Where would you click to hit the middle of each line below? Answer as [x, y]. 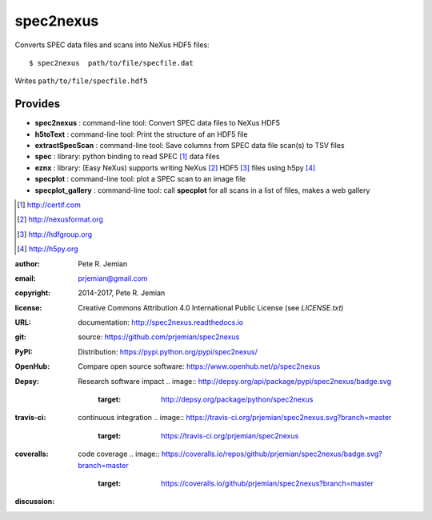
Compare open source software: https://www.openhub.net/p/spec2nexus [199, 366]
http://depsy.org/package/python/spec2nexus [237, 399]
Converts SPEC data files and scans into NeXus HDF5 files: [112, 45]
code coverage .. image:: [119, 454]
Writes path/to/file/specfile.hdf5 [81, 81]
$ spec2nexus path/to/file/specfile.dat [111, 63]
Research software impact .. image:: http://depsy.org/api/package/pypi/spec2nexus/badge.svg [235, 381]
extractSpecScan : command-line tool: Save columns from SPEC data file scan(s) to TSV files [190, 146]
